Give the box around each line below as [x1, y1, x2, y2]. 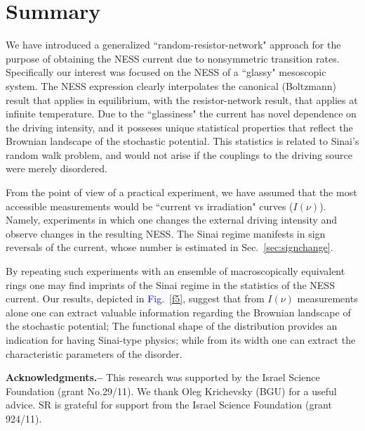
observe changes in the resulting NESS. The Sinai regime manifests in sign [6, 226, 326, 240]
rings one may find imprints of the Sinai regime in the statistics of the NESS [6, 277, 335, 292]
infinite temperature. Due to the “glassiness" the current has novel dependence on [6, 106, 357, 121]
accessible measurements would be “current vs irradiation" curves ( [6, 198, 293, 213]
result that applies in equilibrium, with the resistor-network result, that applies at [6, 92, 358, 107]
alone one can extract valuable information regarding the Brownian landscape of [6, 304, 351, 319]
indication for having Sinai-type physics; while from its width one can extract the [6, 333, 356, 347]
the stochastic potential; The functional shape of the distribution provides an [6, 319, 338, 333]
